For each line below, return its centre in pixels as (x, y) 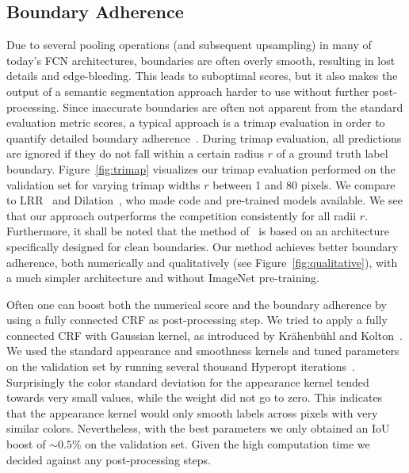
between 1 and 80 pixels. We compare (304, 184)
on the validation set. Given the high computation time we (227, 444)
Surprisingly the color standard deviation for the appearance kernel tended (188, 381)
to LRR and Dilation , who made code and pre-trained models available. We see (204, 200)
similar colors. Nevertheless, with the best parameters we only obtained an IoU (198, 428)
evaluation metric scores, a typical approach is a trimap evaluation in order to (196, 122)
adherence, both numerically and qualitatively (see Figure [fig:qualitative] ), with (202, 262)
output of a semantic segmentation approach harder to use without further (188, 91)
